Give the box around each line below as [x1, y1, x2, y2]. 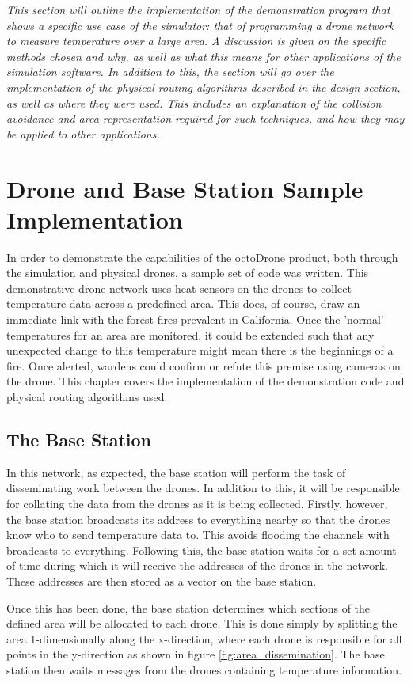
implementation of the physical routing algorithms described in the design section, [6, 78, 401, 95]
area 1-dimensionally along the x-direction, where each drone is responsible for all [6, 630, 402, 647]
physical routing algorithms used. [6, 389, 168, 404]
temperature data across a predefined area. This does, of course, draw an [6, 295, 360, 312]
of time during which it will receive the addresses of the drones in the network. [6, 557, 388, 574]
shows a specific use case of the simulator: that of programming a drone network [6, 17, 394, 33]
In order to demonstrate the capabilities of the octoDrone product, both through [6, 249, 398, 265]
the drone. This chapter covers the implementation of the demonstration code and [6, 373, 405, 389]
